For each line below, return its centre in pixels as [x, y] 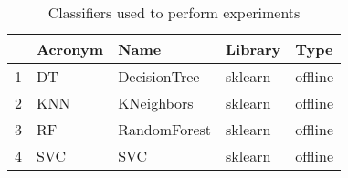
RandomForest [165, 129]
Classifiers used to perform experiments [174, 12]
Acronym [70, 49]
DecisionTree [159, 76]
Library [253, 49]
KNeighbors [156, 103]
